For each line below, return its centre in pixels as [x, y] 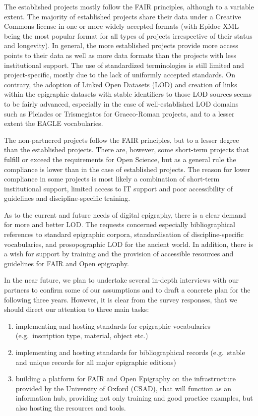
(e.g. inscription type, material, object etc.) [82, 335]
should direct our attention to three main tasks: [77, 309]
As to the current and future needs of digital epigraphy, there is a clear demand [125, 214]
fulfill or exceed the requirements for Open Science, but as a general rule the [120, 159]
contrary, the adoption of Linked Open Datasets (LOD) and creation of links [121, 84]
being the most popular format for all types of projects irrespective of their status [128, 35]
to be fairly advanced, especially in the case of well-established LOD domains [121, 103]
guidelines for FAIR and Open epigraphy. [66, 263]
